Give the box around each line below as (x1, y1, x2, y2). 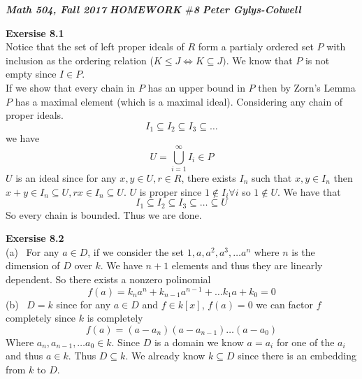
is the (291, 244, 315, 259)
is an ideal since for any (15, 170, 117, 185)
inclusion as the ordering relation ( (6, 52, 154, 67)
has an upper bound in (147, 80, 245, 94)
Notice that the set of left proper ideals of (6, 39, 184, 54)
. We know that (226, 52, 293, 67)
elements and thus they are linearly (171, 258, 323, 273)
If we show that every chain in (6, 80, 136, 94)
